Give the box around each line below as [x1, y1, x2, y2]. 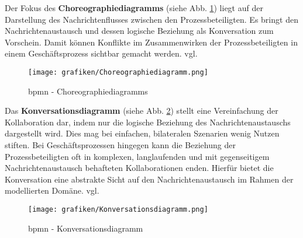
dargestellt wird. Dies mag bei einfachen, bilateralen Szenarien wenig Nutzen [5, 127, 280, 139]
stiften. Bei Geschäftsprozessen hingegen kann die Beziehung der [5, 139, 236, 150]
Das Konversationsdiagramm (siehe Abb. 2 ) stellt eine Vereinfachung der [5, 104, 278, 117]
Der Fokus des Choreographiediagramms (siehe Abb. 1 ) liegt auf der [5, 2, 263, 13]
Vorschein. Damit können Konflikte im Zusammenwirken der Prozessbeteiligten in [5, 36, 298, 48]
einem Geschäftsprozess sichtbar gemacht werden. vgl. [5, 47, 198, 60]
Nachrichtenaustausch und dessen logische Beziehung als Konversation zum [5, 24, 274, 37]
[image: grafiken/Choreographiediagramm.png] [28, 68, 208, 76]
